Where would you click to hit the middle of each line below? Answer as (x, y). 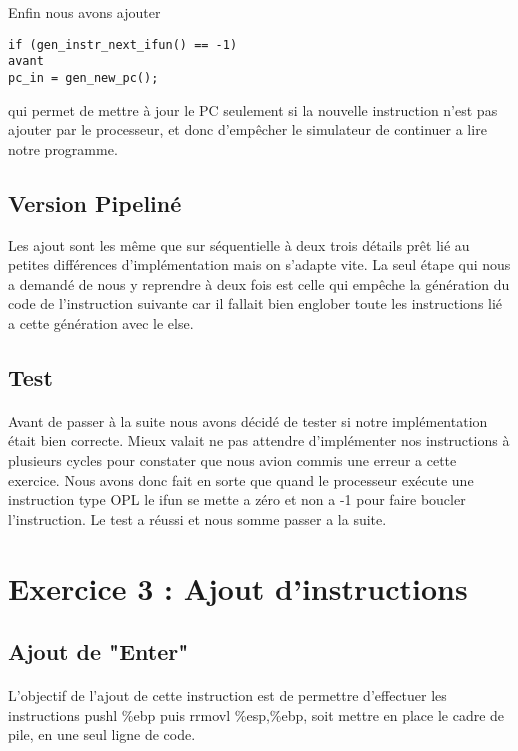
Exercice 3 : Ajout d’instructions (238, 587)
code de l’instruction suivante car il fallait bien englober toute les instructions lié (255, 303)
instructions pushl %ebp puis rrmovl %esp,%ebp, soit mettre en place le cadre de (256, 714)
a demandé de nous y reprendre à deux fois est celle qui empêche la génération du (259, 283)
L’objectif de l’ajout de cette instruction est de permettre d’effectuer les (227, 695)
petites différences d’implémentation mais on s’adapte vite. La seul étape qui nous (259, 264)
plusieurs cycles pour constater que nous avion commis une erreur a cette (232, 460)
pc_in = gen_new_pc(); (83, 77)
